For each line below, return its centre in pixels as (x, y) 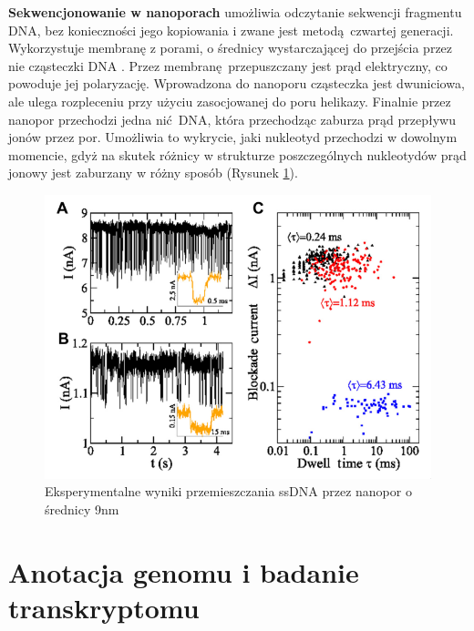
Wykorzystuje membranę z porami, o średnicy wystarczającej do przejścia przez (231, 48)
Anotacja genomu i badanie (184, 571)
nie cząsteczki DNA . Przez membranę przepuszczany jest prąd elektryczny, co (228, 65)
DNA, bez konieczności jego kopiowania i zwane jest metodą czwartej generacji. (231, 30)
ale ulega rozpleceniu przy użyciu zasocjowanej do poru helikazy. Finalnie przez (230, 101)
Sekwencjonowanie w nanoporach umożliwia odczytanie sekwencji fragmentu (235, 12)
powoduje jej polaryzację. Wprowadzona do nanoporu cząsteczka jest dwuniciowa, (237, 83)
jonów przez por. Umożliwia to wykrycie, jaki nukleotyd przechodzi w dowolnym (233, 137)
